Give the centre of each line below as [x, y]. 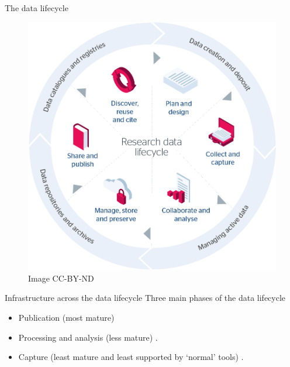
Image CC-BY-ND [61, 278]
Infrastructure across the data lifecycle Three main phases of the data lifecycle [145, 298]
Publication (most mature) [66, 317]
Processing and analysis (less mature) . [88, 337]
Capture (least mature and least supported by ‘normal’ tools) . [131, 357]
